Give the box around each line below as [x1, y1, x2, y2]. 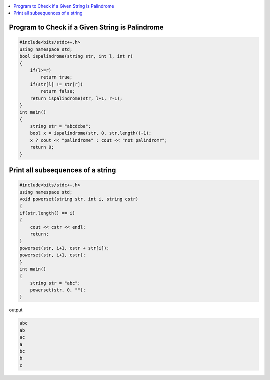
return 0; [30, 144, 54, 150]
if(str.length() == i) [19, 210, 75, 216]
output [9, 307, 23, 313]
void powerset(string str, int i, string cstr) [19, 196, 138, 202]
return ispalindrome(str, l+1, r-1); [30, 95, 123, 101]
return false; [40, 88, 75, 94]
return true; [40, 74, 73, 80]
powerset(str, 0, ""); [30, 287, 86, 293]
